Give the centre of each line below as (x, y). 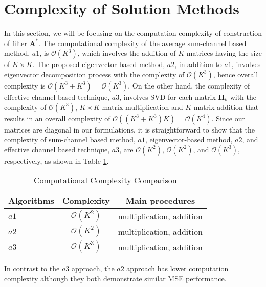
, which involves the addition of (127, 53)
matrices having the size (224, 53)
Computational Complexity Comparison (105, 180)
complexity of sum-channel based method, (70, 139)
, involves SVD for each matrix (168, 96)
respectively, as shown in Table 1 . (57, 160)
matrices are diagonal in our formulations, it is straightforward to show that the (129, 129)
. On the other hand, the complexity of (189, 85)
